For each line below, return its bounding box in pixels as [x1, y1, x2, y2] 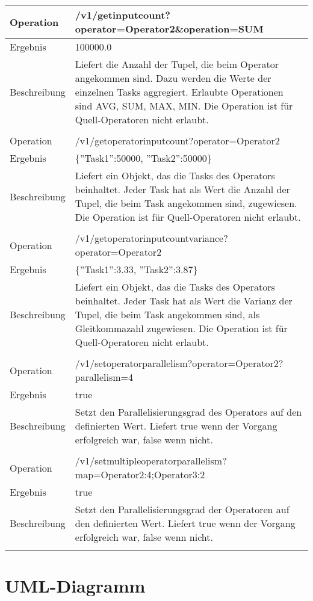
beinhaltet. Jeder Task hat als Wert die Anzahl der [75, 182, 290, 196]
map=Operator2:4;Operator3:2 [75, 467, 205, 481]
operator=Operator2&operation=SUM [75, 22, 264, 35]
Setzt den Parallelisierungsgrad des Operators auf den [75, 405, 302, 419]
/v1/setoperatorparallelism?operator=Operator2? [75, 356, 284, 370]
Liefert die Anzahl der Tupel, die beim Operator [75, 57, 279, 71]
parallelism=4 [75, 370, 133, 384]
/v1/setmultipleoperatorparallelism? [75, 454, 227, 467]
